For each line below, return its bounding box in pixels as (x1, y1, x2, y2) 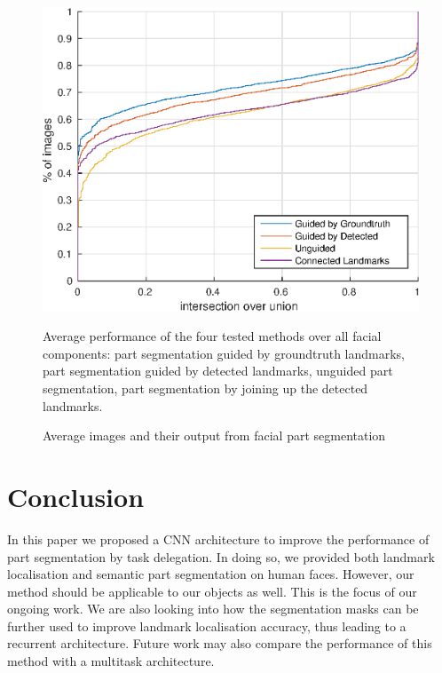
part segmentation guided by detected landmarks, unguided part (43, 361, 393, 380)
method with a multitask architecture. (7, 652, 215, 670)
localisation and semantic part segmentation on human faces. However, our (7, 565, 414, 583)
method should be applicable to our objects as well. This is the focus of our (7, 582, 417, 600)
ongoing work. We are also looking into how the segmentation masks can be (7, 599, 419, 618)
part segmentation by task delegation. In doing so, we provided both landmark (7, 547, 435, 566)
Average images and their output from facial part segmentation (43, 426, 386, 445)
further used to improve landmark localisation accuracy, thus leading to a (7, 616, 406, 635)
